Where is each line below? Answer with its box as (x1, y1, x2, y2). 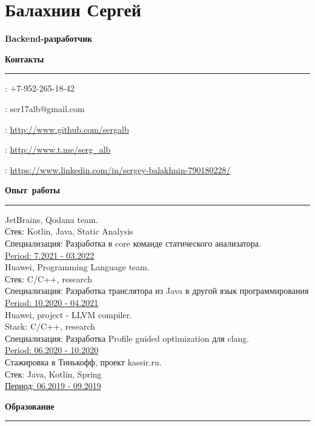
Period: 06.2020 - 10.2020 (5, 344, 99, 356)
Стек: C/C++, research (5, 272, 92, 285)
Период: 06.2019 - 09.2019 (5, 379, 101, 392)
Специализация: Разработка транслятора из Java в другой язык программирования (5, 284, 309, 297)
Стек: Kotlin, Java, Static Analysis (5, 225, 133, 238)
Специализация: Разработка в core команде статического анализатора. (5, 237, 261, 250)
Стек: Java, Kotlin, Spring (5, 367, 102, 380)
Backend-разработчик (5, 32, 93, 45)
